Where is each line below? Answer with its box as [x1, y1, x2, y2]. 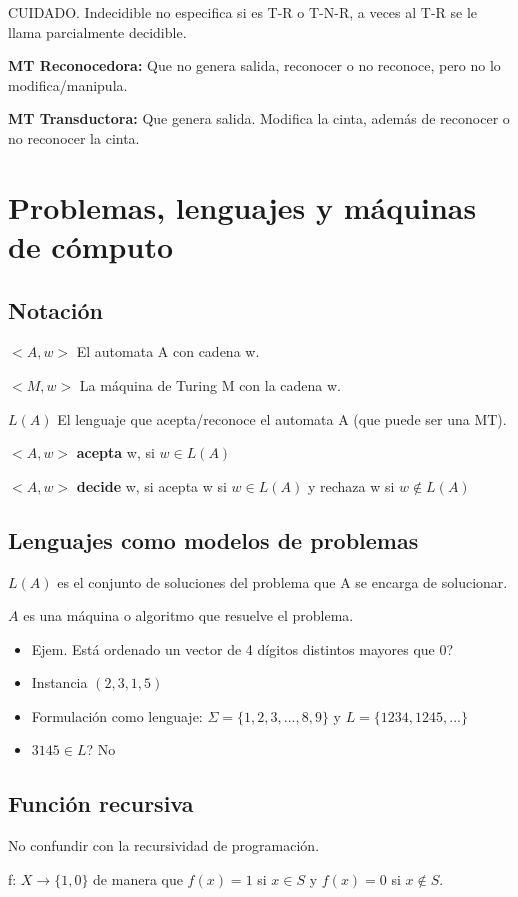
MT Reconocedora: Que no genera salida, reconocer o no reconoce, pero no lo [8, 55, 501, 76]
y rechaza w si [307, 475, 395, 496]
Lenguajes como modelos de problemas [8, 524, 419, 555]
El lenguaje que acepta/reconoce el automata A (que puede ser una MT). [57, 408, 507, 429]
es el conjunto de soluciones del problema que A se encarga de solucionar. [57, 571, 508, 592]
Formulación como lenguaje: [31, 705, 203, 726]
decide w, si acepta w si [76, 475, 227, 496]
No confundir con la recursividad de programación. [8, 835, 320, 856]
